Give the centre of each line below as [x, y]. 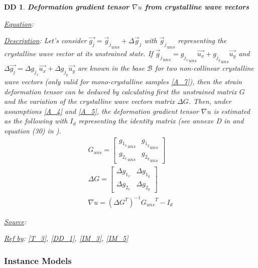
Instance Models [38, 260]
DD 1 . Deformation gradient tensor [67, 7]
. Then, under [210, 101]
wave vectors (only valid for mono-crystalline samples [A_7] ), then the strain [123, 82]
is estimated [232, 111]
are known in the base [111, 68]
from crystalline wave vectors [197, 7]
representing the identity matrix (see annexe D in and [161, 121]
